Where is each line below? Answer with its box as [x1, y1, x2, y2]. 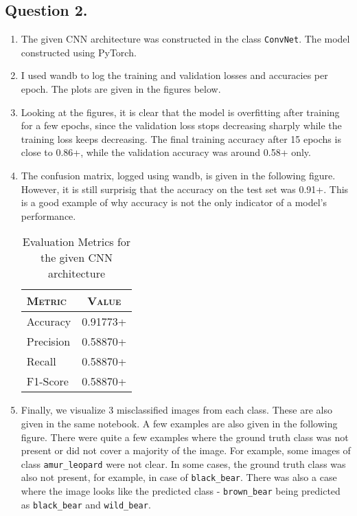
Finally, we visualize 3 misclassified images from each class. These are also [21, 403, 332, 417]
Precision [26, 333, 71, 350]
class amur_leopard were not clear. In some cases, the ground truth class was [21, 456, 346, 471]
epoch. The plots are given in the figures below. [21, 82, 221, 96]
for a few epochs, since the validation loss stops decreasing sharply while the [21, 118, 342, 133]
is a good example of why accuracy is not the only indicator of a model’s [21, 195, 327, 210]
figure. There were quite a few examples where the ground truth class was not [21, 429, 349, 444]
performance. [21, 208, 76, 223]
